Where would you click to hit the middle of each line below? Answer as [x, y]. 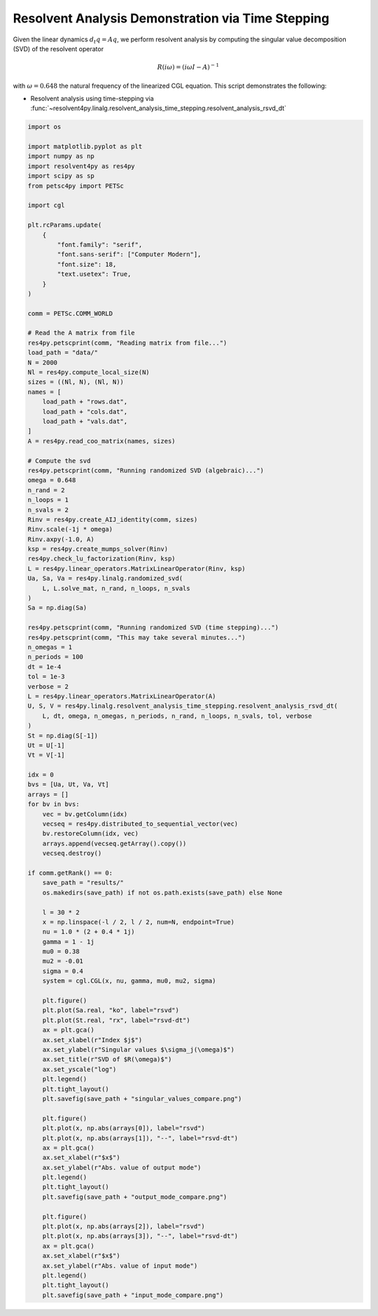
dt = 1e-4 [44, 667]
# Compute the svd [59, 461]
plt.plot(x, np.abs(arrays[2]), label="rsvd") [124, 1227]
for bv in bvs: [54, 804]
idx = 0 [41, 775]
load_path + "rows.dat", [85, 402]
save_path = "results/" [83, 883]
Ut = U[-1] [46, 745]
